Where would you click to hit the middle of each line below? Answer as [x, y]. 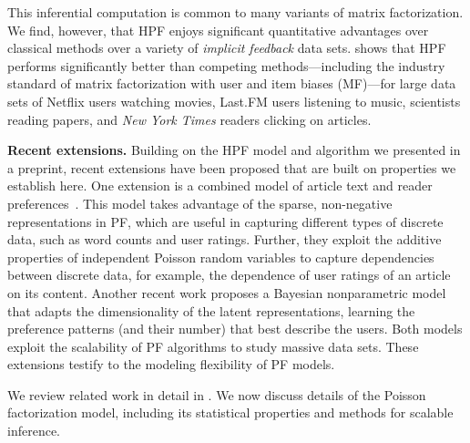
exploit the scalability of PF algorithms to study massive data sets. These [213, 346]
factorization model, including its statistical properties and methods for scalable [230, 412]
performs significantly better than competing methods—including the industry [226, 65]
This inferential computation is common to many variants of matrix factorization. [235, 12]
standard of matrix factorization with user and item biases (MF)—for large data [232, 83]
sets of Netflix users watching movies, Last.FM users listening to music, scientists [234, 101]
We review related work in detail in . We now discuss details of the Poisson [217, 394]
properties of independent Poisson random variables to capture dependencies [221, 257]
